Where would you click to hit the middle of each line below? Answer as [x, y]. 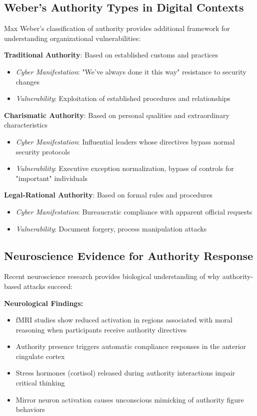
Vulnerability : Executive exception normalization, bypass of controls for [125, 168]
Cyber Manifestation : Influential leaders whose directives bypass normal [125, 141]
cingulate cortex [40, 356]
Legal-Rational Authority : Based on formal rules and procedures [108, 195]
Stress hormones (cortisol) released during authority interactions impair [125, 373]
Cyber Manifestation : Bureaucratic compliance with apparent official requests [134, 211]
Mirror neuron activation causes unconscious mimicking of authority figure [130, 399]
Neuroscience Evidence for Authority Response [129, 255]
